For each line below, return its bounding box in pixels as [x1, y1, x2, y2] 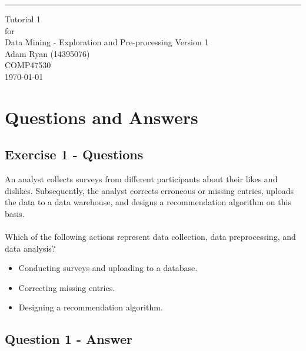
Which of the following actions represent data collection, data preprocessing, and [5, 230, 296, 243]
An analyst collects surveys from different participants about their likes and [5, 173, 278, 185]
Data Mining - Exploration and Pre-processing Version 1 [5, 36, 209, 48]
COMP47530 [5, 59, 51, 71]
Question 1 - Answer [5, 330, 132, 348]
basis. [5, 207, 25, 219]
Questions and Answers [5, 105, 198, 129]
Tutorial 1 [5, 13, 41, 25]
